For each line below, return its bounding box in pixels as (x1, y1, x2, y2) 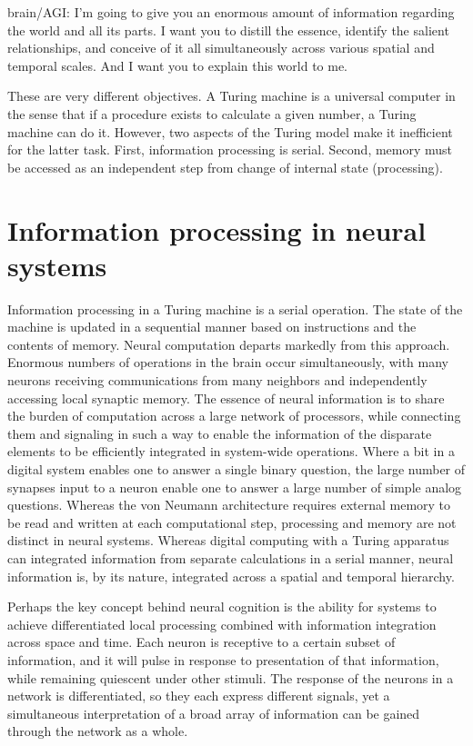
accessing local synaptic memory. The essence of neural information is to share (7, 388, 445, 407)
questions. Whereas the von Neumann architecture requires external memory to (7, 495, 451, 514)
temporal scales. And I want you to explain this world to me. (7, 55, 348, 75)
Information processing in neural (7, 211, 427, 248)
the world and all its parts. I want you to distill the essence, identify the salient (7, 20, 449, 39)
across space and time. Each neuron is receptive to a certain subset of (7, 632, 396, 652)
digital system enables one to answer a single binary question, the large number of (7, 460, 466, 478)
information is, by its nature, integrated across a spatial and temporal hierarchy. (7, 566, 455, 585)
